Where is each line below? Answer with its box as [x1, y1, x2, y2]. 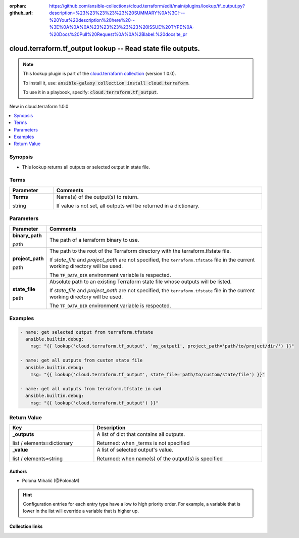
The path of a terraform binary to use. [49, 236, 139, 243]
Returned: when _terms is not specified [96, 440, 190, 447]
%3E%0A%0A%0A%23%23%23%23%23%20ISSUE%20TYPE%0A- [49, 24, 194, 30]
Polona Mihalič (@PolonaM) [22, 478, 80, 484]
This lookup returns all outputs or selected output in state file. [22, 164, 150, 170]
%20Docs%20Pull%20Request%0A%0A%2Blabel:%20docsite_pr [49, 31, 187, 37]
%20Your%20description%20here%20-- [49, 17, 135, 23]
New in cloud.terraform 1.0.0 [9, 103, 69, 109]
